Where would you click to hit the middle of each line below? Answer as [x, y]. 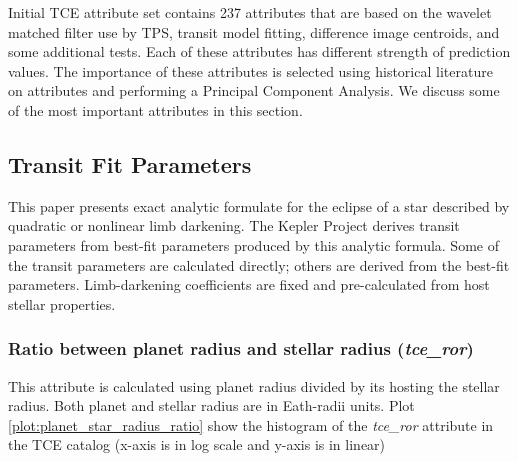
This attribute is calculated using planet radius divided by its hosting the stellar [254, 385]
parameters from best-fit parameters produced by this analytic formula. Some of [253, 244]
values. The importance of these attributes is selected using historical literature [250, 70]
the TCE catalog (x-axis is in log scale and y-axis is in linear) [197, 444]
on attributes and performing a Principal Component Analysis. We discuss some [254, 90]
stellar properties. [62, 303]
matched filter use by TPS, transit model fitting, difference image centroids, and [254, 31]
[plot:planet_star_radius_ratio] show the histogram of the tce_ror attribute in [251, 424]
